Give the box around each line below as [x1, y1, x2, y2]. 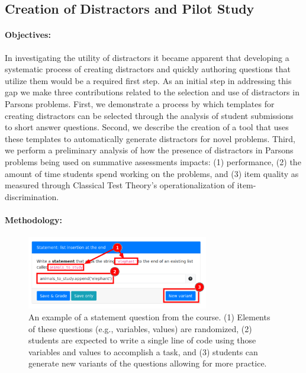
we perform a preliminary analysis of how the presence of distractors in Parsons [5, 144, 294, 156]
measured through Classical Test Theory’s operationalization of [5, 179, 234, 191]
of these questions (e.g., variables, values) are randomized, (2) [28, 322, 252, 335]
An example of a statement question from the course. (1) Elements [28, 311, 270, 323]
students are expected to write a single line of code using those [28, 334, 256, 346]
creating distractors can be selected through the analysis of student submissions [5, 109, 294, 121]
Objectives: [5, 28, 51, 41]
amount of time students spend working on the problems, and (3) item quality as [5, 167, 299, 179]
